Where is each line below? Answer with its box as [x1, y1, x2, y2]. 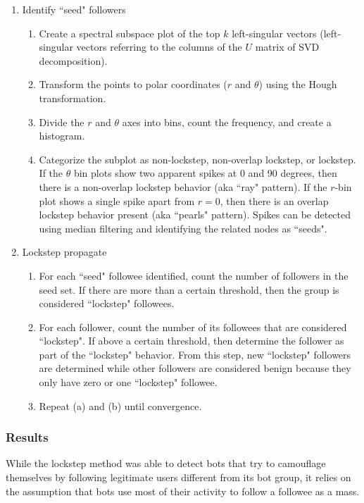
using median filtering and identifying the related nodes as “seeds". [39, 221, 327, 235]
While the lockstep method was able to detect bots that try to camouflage [6, 456, 326, 471]
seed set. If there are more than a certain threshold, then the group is [39, 282, 339, 297]
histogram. [39, 128, 85, 143]
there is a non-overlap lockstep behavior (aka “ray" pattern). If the [39, 179, 327, 194]
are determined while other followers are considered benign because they [39, 361, 351, 375]
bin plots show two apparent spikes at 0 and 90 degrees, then [73, 166, 337, 180]
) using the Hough [258, 77, 337, 92]
